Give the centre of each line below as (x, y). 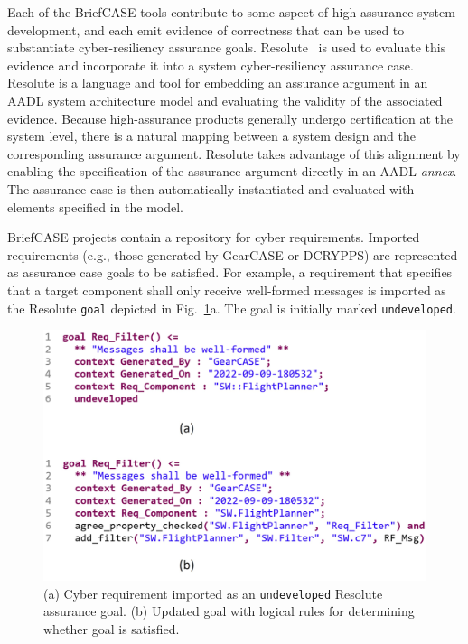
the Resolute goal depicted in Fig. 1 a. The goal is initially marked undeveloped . (232, 308)
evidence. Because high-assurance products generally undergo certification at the (230, 118)
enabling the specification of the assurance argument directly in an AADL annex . (232, 171)
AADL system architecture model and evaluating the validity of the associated (225, 100)
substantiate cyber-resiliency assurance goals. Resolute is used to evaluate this (227, 47)
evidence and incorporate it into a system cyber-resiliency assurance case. (211, 65)
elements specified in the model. (95, 206)
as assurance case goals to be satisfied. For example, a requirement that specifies (230, 272)
